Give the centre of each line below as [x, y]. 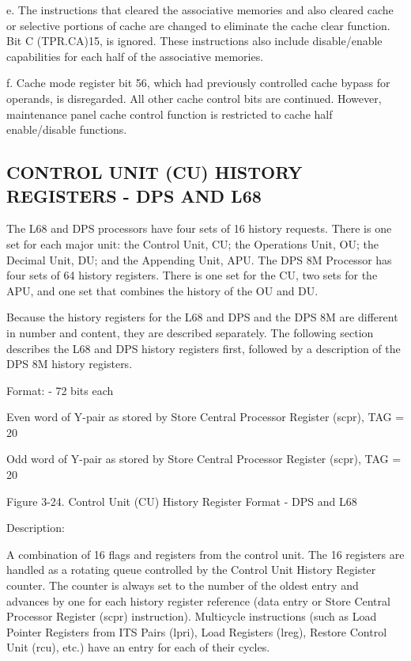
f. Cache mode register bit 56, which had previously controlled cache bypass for [198, 83]
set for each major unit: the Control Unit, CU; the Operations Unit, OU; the [192, 243]
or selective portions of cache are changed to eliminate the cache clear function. [198, 25]
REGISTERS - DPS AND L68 [134, 195]
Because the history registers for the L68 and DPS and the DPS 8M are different [202, 317]
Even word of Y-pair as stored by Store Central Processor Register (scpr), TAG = [205, 417]
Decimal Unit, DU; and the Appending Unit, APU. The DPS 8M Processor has [199, 259]
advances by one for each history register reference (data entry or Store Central [198, 600]
